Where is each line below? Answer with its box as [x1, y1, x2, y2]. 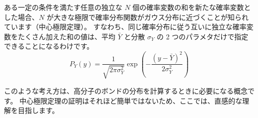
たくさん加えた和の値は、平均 [17, 31, 115, 41]
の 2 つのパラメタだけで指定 [157, 31, 249, 41]
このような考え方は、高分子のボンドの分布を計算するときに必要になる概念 [4, 85, 248, 96]
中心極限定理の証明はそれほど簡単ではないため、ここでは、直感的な [19, 95, 243, 106]
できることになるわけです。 [4, 41, 94, 51]
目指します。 [17, 105, 59, 116]
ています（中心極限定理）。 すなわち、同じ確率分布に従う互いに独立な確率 [4, 21, 247, 32]
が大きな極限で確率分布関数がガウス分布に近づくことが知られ [46, 11, 249, 22]
